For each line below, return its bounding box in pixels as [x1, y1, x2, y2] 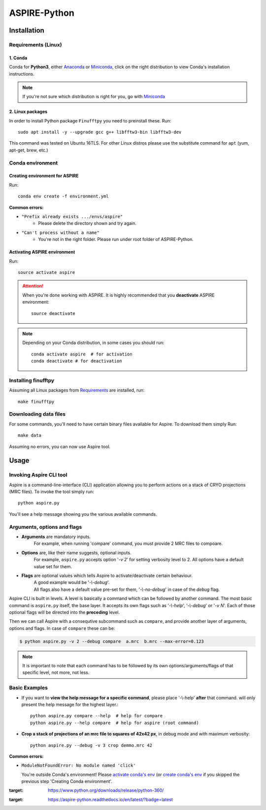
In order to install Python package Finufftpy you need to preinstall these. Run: [9, 117, 171, 123]
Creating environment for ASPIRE [9, 173, 79, 179]
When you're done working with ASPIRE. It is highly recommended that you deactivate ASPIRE [22, 292, 215, 298]
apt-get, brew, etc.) [9, 147, 49, 153]
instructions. [9, 71, 34, 77]
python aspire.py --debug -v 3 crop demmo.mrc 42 [30, 742, 153, 748]
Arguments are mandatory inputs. [21, 534, 91, 540]
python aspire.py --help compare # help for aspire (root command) [30, 720, 199, 726]
